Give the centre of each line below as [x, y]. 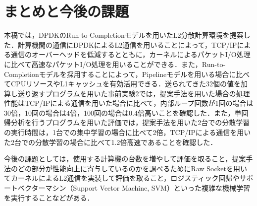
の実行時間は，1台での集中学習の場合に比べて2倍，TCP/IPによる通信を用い [128, 132]
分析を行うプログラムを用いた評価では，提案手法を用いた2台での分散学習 [130, 122]
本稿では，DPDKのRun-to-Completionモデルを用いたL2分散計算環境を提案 [124, 35]
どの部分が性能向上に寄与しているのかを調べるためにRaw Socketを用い [132, 168]
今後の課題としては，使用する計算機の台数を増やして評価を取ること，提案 [125, 159]
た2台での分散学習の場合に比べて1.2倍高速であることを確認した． [111, 142]
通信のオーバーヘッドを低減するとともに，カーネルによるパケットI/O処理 [130, 54]
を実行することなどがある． [49, 197]
